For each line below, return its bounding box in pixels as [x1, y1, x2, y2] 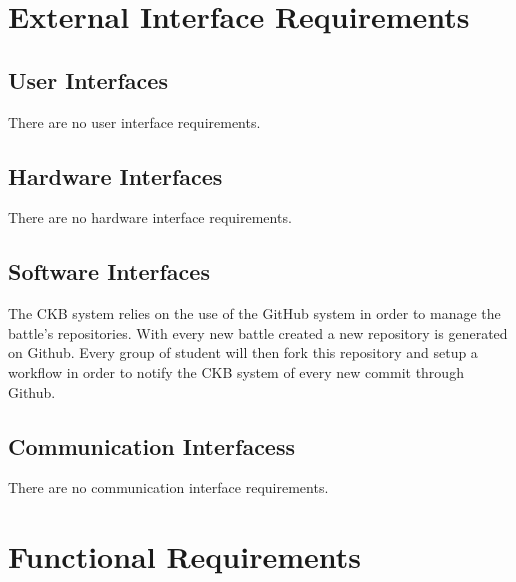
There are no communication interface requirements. [8, 477, 329, 498]
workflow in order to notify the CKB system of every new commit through [8, 361, 464, 382]
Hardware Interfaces [8, 160, 223, 191]
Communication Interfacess [8, 430, 296, 461]
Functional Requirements [8, 536, 361, 577]
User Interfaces [8, 64, 168, 95]
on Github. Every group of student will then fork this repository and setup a [8, 342, 478, 363]
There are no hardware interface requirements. [8, 207, 292, 228]
